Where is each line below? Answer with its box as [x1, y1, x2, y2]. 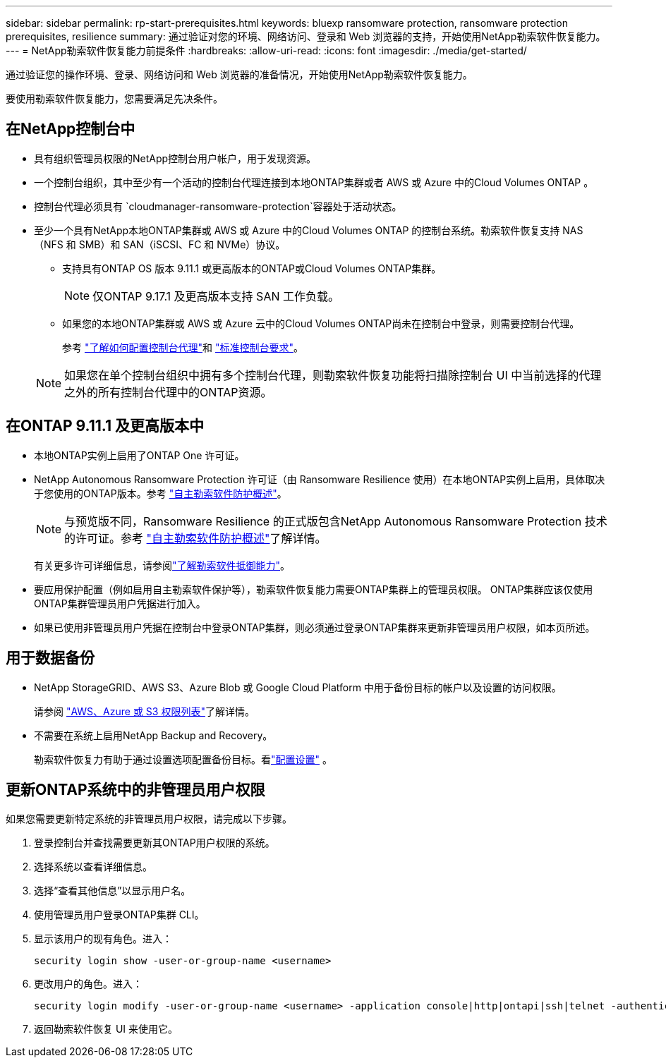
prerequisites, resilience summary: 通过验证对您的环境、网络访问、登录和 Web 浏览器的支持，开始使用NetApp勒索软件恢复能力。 [6, 30, 606, 42]
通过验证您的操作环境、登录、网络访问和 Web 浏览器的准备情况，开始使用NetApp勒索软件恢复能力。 [6, 68, 473, 80]
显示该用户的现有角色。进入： [34, 933, 172, 945]
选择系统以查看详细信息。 [34, 861, 152, 873]
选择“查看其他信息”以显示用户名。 [34, 885, 191, 897]
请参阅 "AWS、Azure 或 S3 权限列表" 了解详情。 [34, 705, 255, 717]
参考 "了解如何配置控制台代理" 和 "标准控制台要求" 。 [62, 341, 303, 353]
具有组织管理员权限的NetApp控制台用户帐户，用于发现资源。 [34, 152, 317, 164]
